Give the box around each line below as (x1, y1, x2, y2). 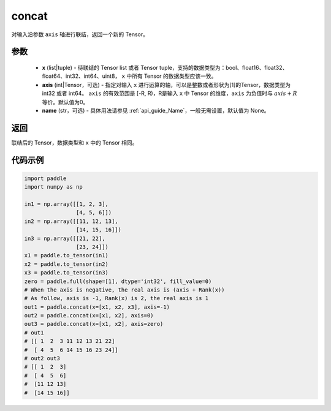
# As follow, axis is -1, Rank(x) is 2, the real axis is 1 (24, 295, 209, 302)
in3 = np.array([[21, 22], (24, 235, 105, 242)
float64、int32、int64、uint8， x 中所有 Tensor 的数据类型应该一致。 (42, 72, 217, 80)
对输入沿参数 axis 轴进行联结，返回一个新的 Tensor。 (11, 31, 148, 38)
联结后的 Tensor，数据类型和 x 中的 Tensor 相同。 (11, 138, 138, 146)
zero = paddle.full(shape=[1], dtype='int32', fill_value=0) (24, 277, 212, 285)
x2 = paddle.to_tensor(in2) (24, 260, 108, 268)
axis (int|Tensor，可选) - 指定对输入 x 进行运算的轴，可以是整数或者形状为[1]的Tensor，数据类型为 (42, 81, 291, 88)
